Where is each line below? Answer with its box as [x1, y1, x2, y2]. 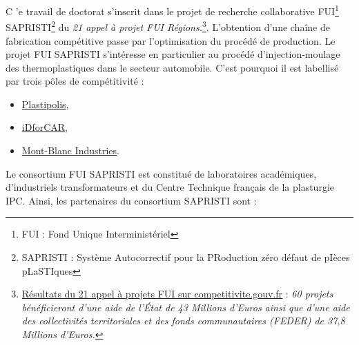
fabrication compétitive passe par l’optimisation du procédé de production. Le [6, 33, 336, 48]
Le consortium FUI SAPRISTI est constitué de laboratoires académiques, [6, 166, 317, 180]
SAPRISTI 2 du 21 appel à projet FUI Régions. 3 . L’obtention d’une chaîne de [6, 18, 330, 34]
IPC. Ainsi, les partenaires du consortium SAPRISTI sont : [6, 193, 257, 207]
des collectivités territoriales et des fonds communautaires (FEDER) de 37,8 [21, 313, 345, 328]
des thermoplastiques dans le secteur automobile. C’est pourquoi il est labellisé [6, 60, 339, 74]
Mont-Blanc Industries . [21, 143, 119, 158]
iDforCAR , [21, 120, 68, 134]
